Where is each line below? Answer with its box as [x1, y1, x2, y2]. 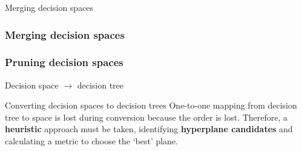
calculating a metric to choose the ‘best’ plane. [5, 135, 179, 147]
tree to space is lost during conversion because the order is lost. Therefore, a [5, 110, 288, 123]
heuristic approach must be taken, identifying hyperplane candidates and [5, 122, 293, 135]
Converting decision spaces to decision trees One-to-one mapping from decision [5, 99, 297, 112]
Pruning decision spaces [5, 55, 123, 70]
